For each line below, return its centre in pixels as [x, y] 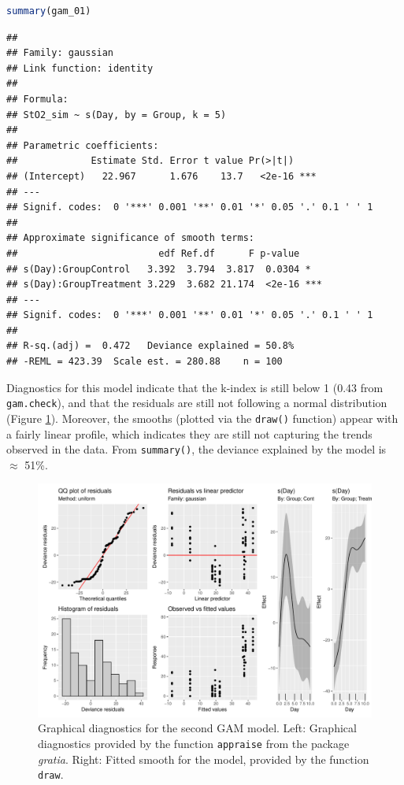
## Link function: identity [80, 68]
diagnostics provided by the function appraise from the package [194, 744]
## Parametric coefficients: [83, 145]
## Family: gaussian [60, 53]
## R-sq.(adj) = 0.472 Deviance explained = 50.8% [150, 346]
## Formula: [37, 99]
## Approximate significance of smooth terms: [130, 238]
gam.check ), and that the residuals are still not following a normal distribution [197, 403]
